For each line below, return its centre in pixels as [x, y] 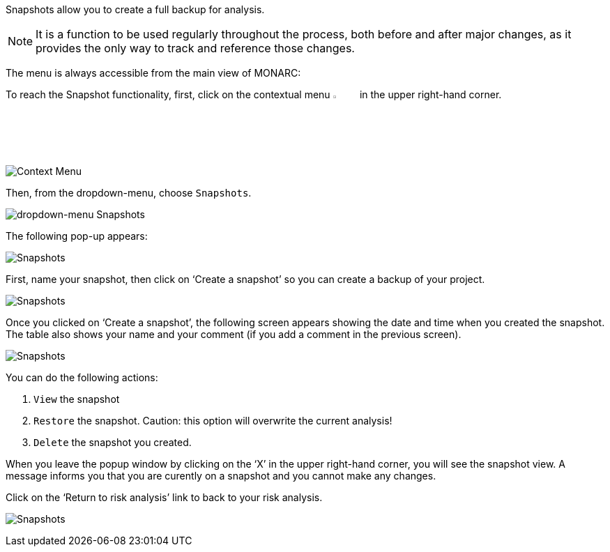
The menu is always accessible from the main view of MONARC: [153, 73]
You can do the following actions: [82, 378]
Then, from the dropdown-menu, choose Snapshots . [129, 193]
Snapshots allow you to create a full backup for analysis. [135, 9]
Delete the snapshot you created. [113, 443]
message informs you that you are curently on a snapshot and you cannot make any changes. [221, 476]
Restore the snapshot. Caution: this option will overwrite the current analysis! [213, 421]
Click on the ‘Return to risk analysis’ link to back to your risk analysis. [164, 498]
